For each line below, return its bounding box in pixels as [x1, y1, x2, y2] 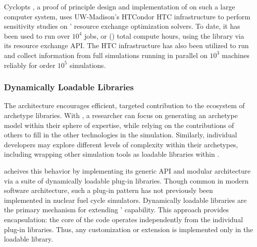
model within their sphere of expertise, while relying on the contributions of [4, 120, 234, 130]
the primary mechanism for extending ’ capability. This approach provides [4, 204, 229, 215]
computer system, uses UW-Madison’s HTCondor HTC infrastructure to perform [4, 11, 251, 21]
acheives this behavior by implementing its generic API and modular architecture [4, 165, 251, 176]
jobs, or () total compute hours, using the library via [84, 30, 244, 41]
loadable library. [4, 234, 53, 244]
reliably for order [4, 60, 55, 70]
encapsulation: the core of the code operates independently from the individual [4, 214, 243, 224]
